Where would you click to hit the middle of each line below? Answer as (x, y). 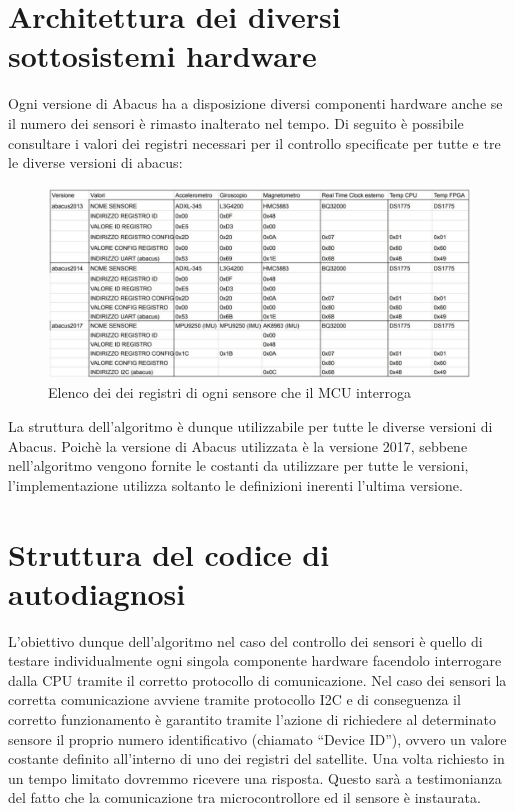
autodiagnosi (97, 592)
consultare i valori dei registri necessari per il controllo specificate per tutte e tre (254, 142)
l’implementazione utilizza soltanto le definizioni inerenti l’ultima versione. (235, 484)
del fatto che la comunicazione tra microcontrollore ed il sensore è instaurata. (244, 797)
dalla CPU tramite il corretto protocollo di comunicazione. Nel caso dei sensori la (257, 679)
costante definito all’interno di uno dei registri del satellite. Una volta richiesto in (256, 758)
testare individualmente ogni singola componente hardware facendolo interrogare (255, 660)
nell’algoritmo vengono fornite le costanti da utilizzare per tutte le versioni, (238, 465)
